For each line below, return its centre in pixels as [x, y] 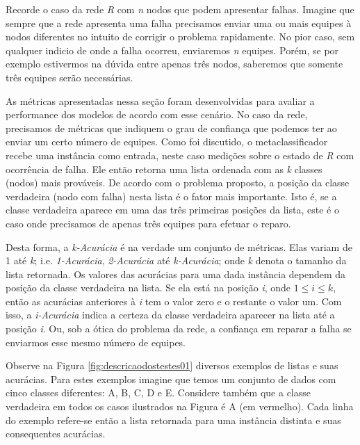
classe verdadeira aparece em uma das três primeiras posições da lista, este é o [172, 210]
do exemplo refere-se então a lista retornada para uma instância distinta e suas [173, 420]
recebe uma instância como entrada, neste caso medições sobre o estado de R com [180, 155]
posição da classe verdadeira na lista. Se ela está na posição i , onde [148, 288]
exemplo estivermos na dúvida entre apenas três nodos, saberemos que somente [174, 64]
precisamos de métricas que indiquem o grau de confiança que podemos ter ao [171, 128]
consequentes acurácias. [56, 434]
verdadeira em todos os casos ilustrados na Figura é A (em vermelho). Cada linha [180, 406]
